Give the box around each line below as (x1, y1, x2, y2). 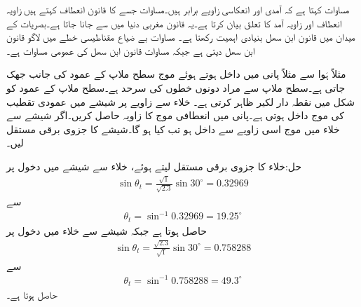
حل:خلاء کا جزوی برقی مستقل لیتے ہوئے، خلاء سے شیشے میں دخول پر (6, 158, 302, 173)
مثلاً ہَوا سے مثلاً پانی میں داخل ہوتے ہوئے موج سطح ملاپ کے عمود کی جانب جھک (6, 67, 346, 81)
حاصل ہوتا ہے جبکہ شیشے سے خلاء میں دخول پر (6, 223, 207, 238)
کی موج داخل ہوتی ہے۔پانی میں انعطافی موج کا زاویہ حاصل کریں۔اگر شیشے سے (6, 108, 344, 123)
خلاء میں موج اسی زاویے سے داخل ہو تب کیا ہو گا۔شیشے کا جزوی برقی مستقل (6, 121, 340, 136)
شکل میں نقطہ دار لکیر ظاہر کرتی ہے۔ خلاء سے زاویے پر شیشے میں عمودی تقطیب (6, 94, 355, 109)
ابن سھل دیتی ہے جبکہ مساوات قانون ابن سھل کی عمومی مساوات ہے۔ (6, 43, 255, 57)
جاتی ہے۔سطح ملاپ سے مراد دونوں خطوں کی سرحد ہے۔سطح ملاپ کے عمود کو (6, 80, 346, 95)
